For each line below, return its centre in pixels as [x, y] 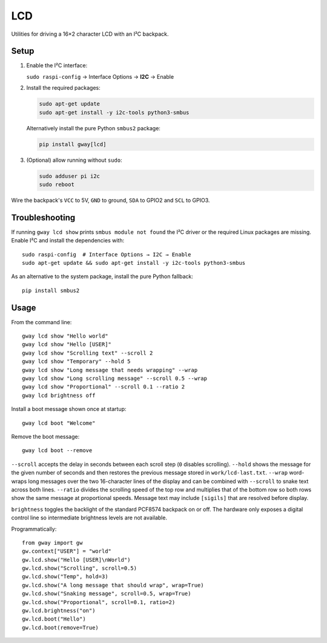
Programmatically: [34, 529]
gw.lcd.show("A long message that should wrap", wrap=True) [113, 585]
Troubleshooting [43, 217]
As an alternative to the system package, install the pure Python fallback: [102, 276]
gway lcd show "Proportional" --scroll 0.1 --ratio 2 [103, 387]
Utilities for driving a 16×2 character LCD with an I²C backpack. [90, 34]
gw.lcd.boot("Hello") [54, 619]
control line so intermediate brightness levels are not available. [89, 518]
